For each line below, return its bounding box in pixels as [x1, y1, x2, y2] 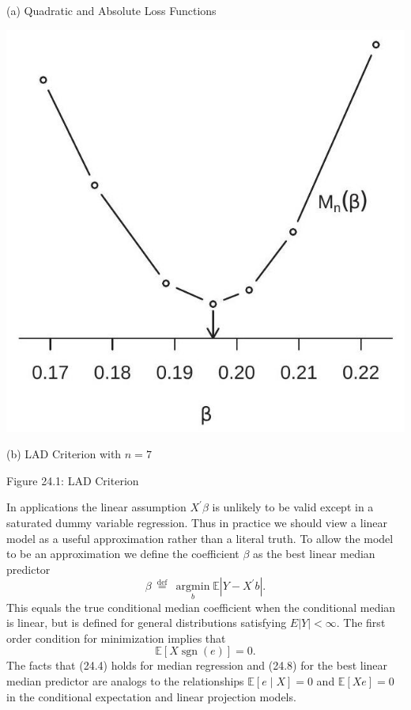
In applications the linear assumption [6, 499, 187, 515]
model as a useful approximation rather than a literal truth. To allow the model [6, 530, 394, 546]
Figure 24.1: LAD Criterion [6, 472, 139, 488]
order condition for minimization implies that [6, 629, 226, 646]
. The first [336, 614, 386, 631]
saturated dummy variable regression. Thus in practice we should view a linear [6, 514, 388, 530]
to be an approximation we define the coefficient [6, 545, 239, 562]
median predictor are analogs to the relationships [6, 672, 244, 689]
